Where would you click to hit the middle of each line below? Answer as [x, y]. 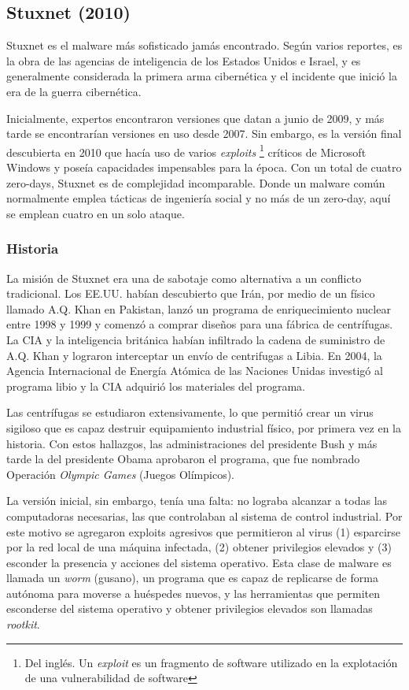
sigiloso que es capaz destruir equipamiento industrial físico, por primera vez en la [204, 427]
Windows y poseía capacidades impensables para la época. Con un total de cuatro [204, 167]
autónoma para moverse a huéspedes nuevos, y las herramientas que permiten [193, 593]
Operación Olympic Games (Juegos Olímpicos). [120, 474]
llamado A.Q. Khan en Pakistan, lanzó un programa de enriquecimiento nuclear [199, 308]
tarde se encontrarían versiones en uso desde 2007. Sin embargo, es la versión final [204, 134]
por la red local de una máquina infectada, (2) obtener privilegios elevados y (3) [199, 547]
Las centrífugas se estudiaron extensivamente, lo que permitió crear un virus [190, 412]
